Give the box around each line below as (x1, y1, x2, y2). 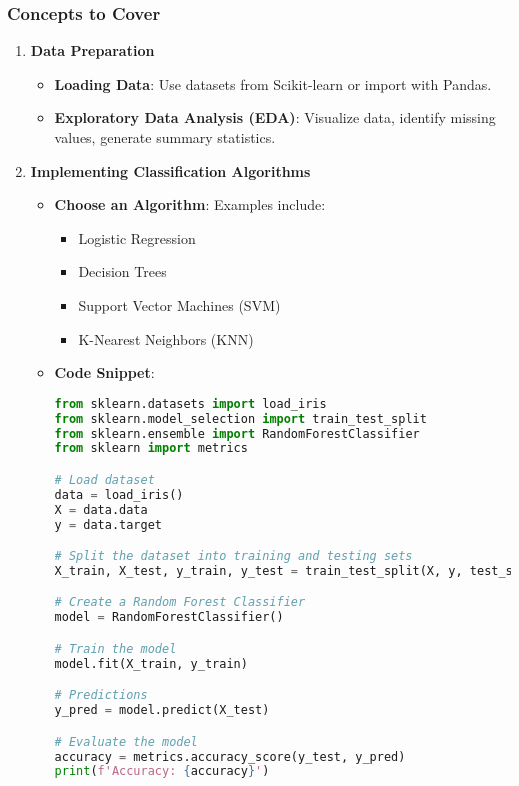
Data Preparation (30, 40, 155, 61)
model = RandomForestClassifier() (54, 610, 284, 625)
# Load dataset (54, 472, 155, 487)
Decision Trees (78, 261, 167, 282)
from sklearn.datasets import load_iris (54, 396, 327, 411)
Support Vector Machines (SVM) (78, 294, 281, 315)
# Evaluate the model (54, 734, 198, 749)
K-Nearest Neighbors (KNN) (78, 328, 254, 349)
